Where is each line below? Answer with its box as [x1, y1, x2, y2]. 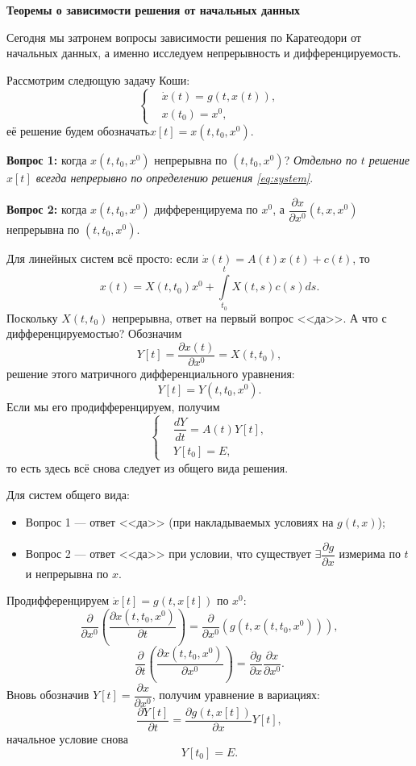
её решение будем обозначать [6, 123, 150, 139]
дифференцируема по [154, 201, 258, 218]
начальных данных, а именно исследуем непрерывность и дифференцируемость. [6, 44, 401, 61]
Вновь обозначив [6, 686, 89, 703]
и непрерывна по [25, 564, 109, 581]
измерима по [339, 545, 401, 562]
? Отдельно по [284, 152, 357, 169]
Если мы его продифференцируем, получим [6, 398, 220, 414]
